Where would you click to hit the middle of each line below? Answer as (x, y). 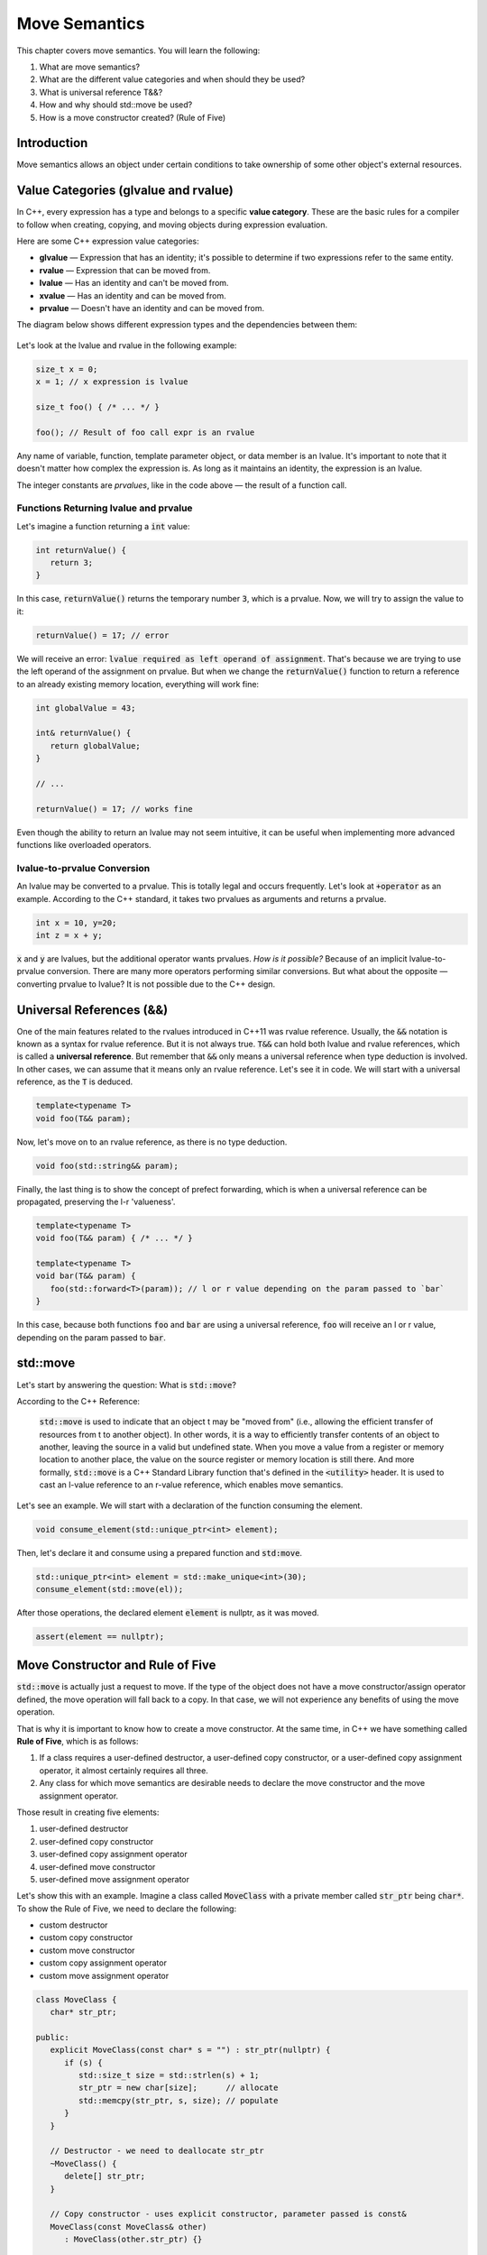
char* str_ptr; (83, 2012)
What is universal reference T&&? (101, 92)
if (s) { (83, 2062)
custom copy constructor (86, 1937)
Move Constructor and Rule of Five (116, 1666)
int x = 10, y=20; (76, 923)
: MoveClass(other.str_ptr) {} (133, 2240)
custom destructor (74, 1925)
